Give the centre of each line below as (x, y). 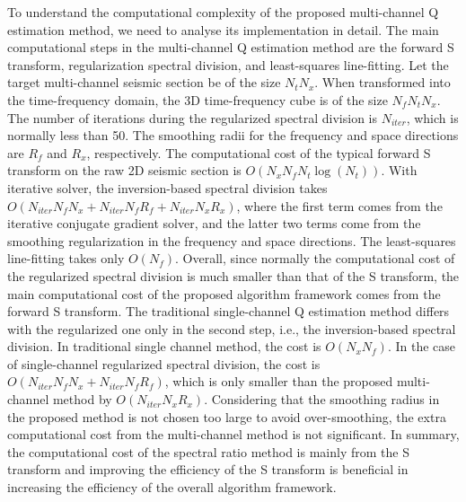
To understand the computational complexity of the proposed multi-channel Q (223, 12)
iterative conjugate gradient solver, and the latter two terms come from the (214, 223)
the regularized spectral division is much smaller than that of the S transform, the (233, 275)
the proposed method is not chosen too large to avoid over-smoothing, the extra (227, 416)
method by (82, 399)
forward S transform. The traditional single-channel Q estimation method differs (229, 311)
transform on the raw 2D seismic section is (124, 170)
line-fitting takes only (66, 258)
